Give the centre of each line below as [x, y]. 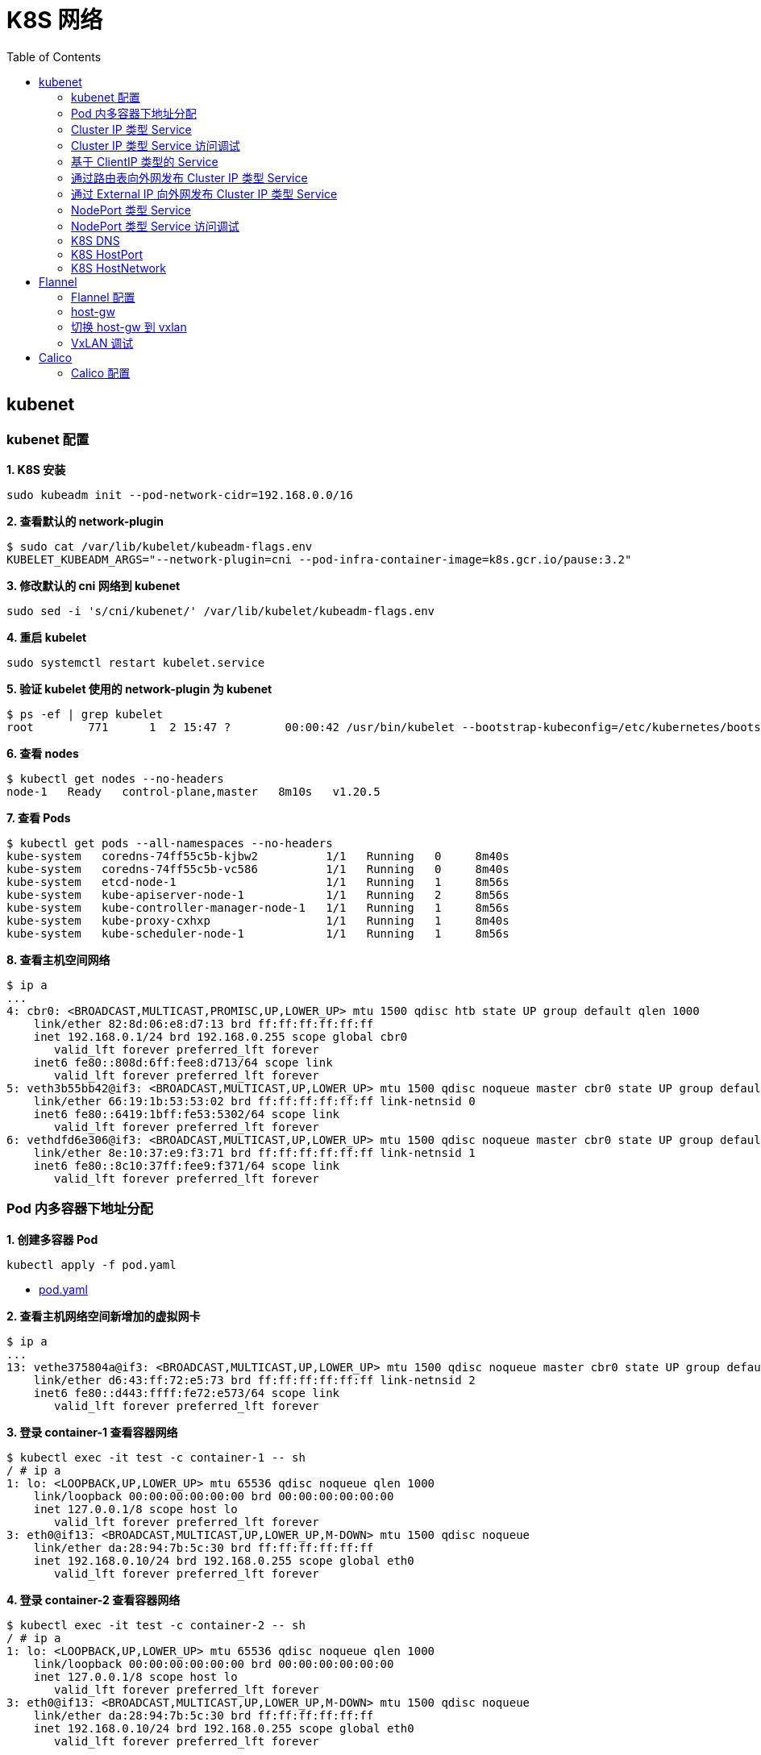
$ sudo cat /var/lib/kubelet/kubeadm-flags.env [160, 546]
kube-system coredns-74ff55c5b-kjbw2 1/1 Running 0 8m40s [258, 856]
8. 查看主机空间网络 [58, 959]
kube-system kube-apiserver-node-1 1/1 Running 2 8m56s [258, 894]
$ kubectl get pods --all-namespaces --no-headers [170, 843]
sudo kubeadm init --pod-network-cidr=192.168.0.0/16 [180, 495]
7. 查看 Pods [39, 817]
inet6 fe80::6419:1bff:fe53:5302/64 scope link [187, 1114]
